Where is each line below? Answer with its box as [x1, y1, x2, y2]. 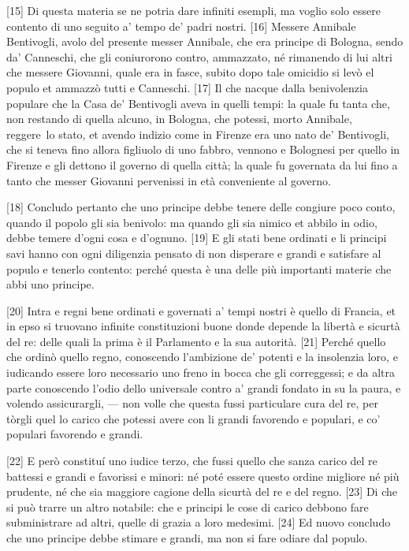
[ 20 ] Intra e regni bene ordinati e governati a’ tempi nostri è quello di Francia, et [6, 302, 396, 318]
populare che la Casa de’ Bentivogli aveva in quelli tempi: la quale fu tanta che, [6, 95, 390, 111]
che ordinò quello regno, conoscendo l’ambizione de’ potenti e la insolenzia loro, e [6, 348, 398, 365]
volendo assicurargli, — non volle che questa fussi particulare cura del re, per [6, 395, 378, 411]
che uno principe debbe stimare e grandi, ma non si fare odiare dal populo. [6, 530, 368, 545]
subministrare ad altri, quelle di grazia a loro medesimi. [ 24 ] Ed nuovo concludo [6, 514, 391, 531]
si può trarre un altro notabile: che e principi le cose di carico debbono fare [6, 498, 369, 515]
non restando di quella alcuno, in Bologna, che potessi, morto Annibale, [6, 110, 352, 127]
